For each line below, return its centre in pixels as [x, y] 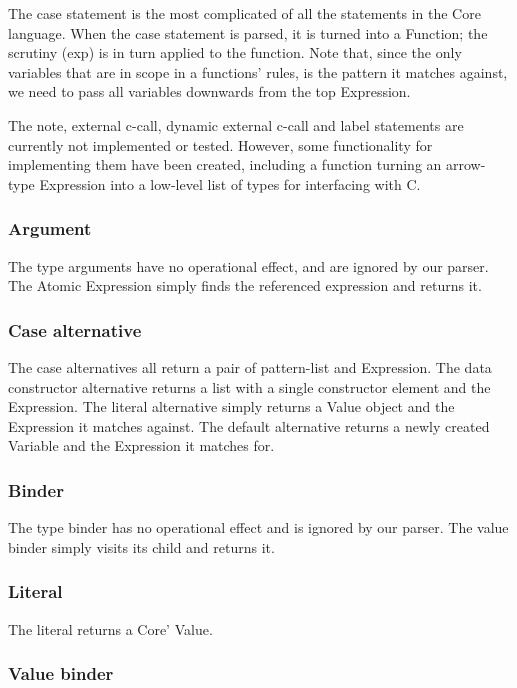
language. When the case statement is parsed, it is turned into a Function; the [248, 32]
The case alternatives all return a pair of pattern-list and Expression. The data [250, 366]
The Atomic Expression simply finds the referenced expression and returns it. [245, 285]
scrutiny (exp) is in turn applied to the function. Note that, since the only [235, 52]
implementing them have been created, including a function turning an [225, 164]
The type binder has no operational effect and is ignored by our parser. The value [258, 527]
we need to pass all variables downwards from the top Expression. [209, 91]
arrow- [466, 164]
